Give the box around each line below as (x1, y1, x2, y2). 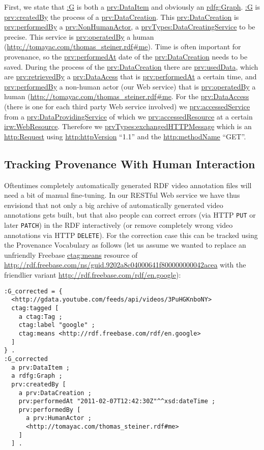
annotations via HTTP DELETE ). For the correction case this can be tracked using (4, 229, 258, 240)
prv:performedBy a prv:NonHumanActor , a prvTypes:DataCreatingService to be (4, 21, 255, 32)
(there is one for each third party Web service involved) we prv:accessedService (4, 101, 250, 111)
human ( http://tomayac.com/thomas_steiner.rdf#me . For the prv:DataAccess (4, 91, 249, 102)
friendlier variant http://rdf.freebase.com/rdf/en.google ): (4, 269, 181, 280)
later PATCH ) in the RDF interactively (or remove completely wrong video (4, 219, 233, 230)
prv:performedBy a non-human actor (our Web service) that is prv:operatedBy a (4, 81, 256, 92)
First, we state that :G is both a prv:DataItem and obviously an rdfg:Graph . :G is (4, 2, 260, 12)
